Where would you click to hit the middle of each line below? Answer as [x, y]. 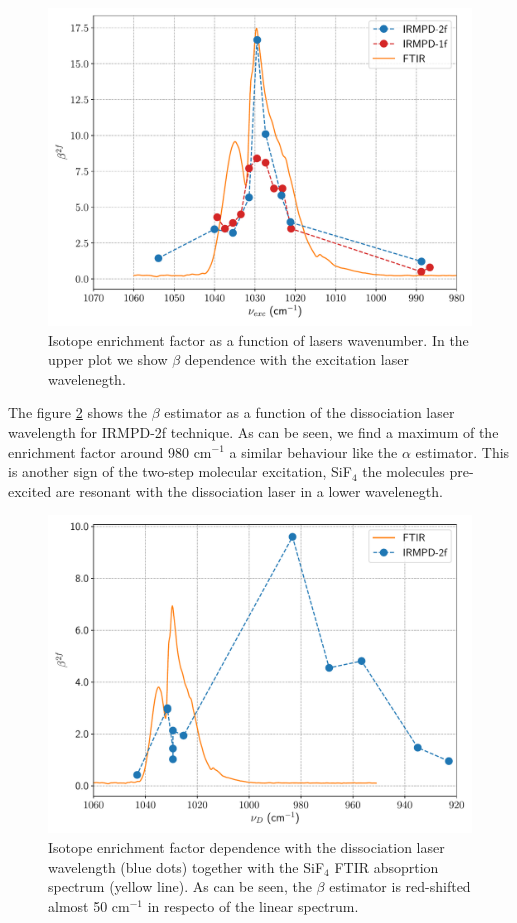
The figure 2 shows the [78, 412]
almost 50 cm [89, 905]
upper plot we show [108, 359]
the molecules [403, 471]
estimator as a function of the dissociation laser [309, 412]
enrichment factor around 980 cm [110, 451]
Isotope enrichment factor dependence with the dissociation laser [246, 846]
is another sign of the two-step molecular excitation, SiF [180, 471]
